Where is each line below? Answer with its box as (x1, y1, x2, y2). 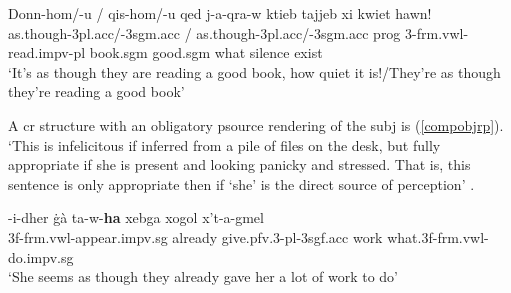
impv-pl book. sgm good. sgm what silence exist (38, 42, 323, 63)
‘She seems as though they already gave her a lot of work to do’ (8, 266, 398, 287)
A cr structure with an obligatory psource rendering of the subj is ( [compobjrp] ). (8, 114, 504, 135)
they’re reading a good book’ (8, 81, 185, 102)
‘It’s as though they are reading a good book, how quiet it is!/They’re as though (8, 61, 501, 82)
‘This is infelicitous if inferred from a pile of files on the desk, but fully (8, 134, 441, 155)
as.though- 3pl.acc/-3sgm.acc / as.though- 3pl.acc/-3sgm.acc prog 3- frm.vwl (8, 22, 464, 43)
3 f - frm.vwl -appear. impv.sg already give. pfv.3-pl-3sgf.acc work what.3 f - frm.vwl (8, 226, 485, 247)
